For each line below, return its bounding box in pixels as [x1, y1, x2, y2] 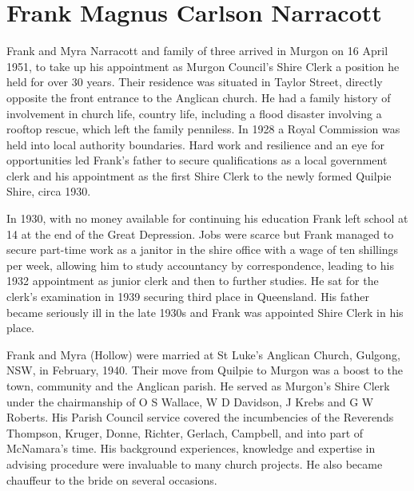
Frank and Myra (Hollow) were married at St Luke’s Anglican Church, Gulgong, [6, 346, 400, 362]
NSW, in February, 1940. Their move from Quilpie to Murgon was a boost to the [6, 362, 404, 378]
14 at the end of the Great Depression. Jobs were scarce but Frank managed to [6, 225, 394, 242]
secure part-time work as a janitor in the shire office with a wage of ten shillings [6, 241, 399, 258]
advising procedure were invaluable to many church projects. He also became [6, 455, 383, 472]
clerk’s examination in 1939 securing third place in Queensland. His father [6, 288, 369, 305]
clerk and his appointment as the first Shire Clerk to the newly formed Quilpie [6, 167, 392, 184]
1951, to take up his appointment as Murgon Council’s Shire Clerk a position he [6, 57, 400, 74]
